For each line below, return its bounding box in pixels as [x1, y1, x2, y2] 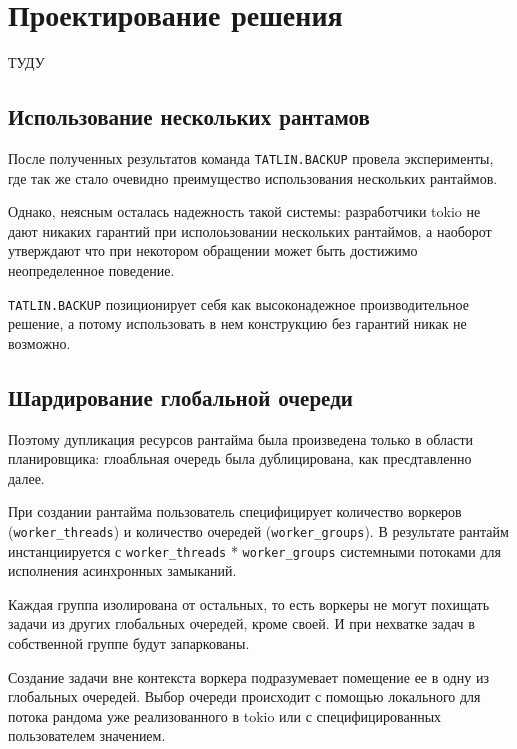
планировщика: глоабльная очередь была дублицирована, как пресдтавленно [8, 448, 472, 469]
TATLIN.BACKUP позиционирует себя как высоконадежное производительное [8, 293, 469, 314]
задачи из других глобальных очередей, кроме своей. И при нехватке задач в [8, 613, 475, 634]
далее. [8, 467, 45, 488]
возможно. [8, 332, 71, 353]
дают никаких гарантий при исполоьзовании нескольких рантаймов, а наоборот [8, 220, 492, 241]
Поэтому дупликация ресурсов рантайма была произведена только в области [8, 428, 473, 449]
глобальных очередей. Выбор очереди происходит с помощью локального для [8, 686, 481, 707]
